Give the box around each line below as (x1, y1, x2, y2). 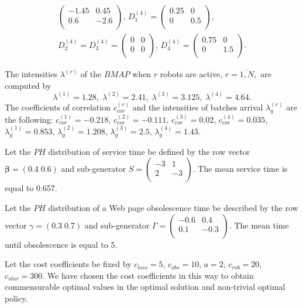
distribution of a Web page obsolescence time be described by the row (48, 201, 298, 213)
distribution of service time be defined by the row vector (48, 145, 250, 157)
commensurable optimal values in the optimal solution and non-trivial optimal (5, 281, 285, 293)
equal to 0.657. (5, 182, 57, 194)
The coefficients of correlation (5, 101, 111, 113)
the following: (5, 113, 53, 125)
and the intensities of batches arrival (132, 101, 263, 113)
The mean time (234, 219, 289, 231)
